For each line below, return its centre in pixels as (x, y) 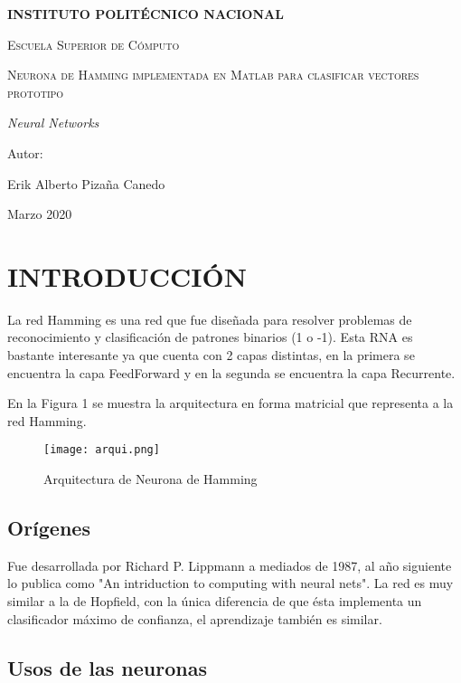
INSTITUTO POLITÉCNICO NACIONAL (146, 14)
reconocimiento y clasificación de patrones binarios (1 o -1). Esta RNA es (210, 337)
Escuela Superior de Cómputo (94, 44)
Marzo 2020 (40, 214)
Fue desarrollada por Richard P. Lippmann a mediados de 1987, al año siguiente (230, 565)
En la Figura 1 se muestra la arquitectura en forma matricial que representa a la (230, 403)
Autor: (25, 152)
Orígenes (49, 528)
